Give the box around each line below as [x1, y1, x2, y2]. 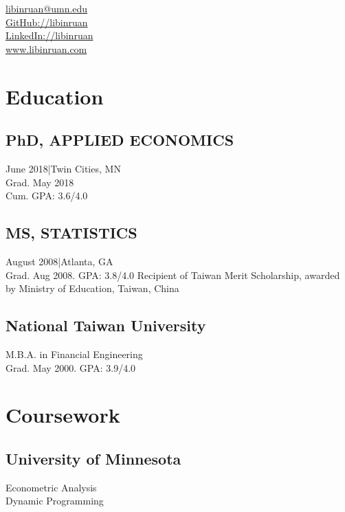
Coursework [5, 401, 120, 429]
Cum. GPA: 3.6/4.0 [5, 188, 88, 203]
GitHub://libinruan [5, 14, 88, 29]
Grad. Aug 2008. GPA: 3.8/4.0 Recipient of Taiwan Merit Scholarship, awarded [5, 267, 340, 282]
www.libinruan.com [5, 41, 87, 56]
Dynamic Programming [5, 493, 104, 508]
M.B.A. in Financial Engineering [5, 346, 143, 361]
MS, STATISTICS [5, 222, 137, 243]
